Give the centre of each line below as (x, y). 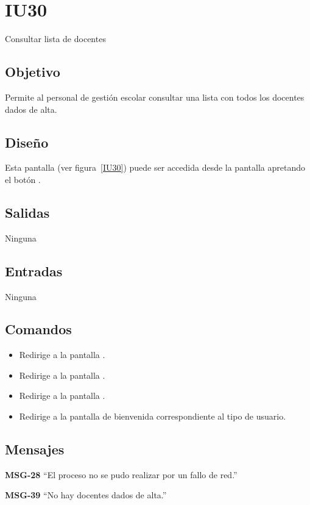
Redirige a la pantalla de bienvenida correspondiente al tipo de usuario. (153, 416)
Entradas (34, 270)
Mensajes (35, 449)
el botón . (23, 179)
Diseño (27, 142)
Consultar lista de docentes (55, 39)
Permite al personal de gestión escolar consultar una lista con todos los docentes (155, 97)
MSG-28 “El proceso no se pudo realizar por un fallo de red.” (121, 474)
